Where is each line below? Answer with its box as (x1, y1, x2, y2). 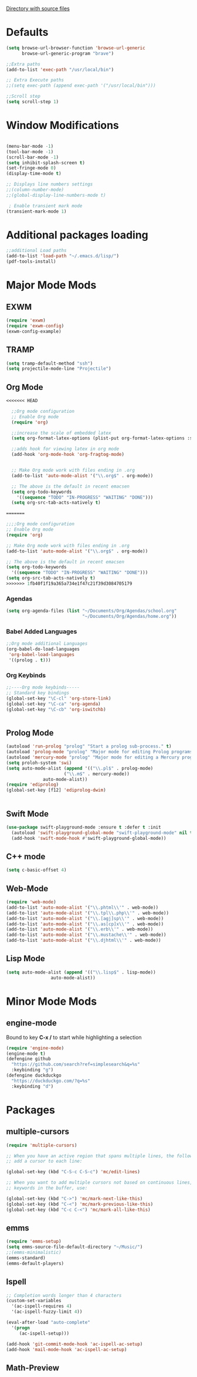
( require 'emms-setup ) (6, 1239, 62, 1244)
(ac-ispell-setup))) (19, 1330, 69, 1336)
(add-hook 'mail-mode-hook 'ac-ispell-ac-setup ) (6, 1346, 127, 1352)
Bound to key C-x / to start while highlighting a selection (6, 1034, 142, 1041)
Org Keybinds (6, 671, 46, 679)
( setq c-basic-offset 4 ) (6, 867, 67, 873)
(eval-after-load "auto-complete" (6, 1319, 91, 1326)
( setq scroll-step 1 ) (6, 99, 59, 105)
